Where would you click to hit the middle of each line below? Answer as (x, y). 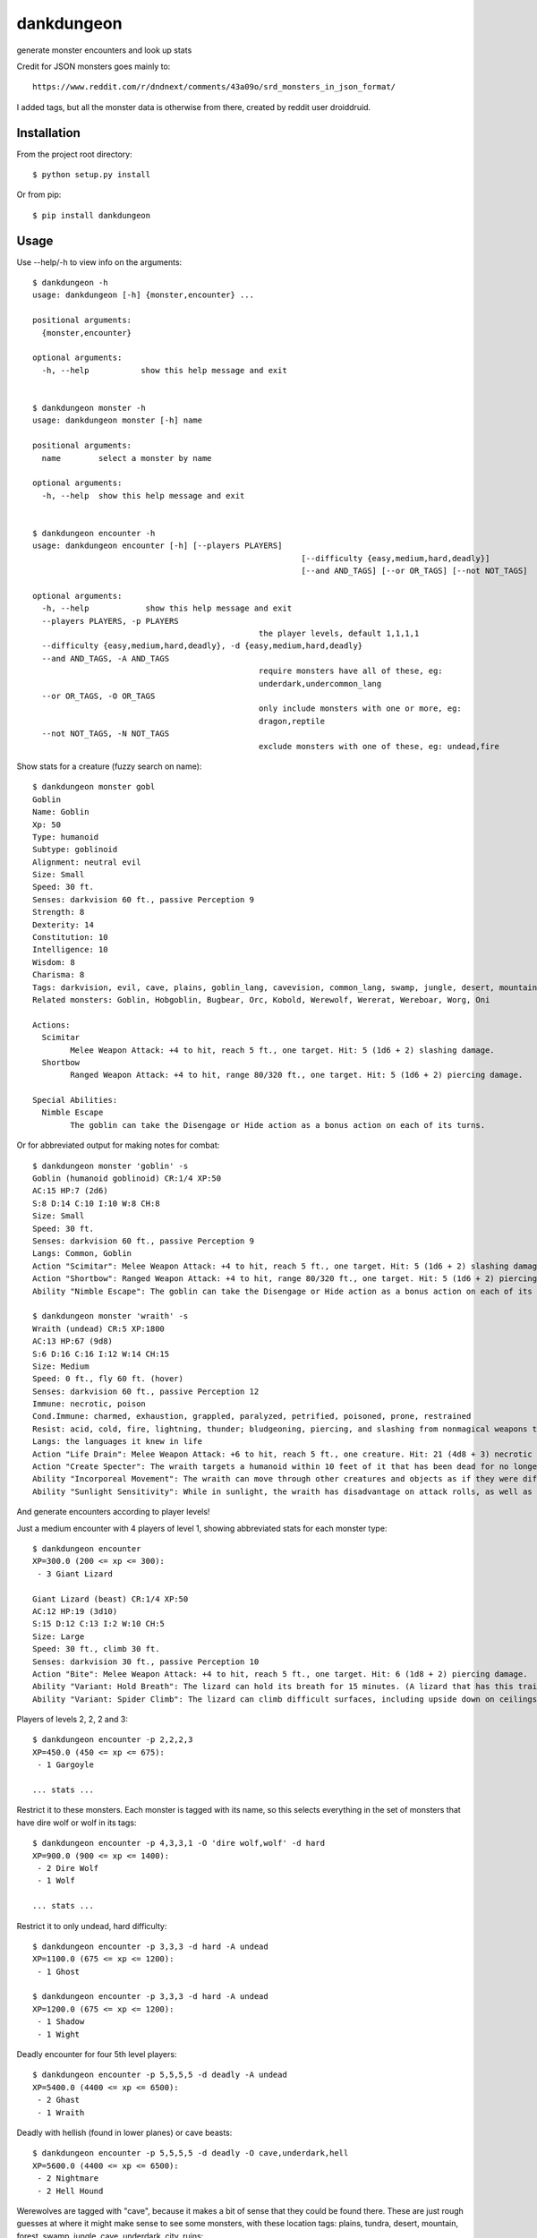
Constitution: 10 (70, 937)
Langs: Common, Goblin (82, 1254)
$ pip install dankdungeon (92, 215)
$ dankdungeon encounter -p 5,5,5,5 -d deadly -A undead (160, 2075)
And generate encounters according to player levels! (113, 1512)
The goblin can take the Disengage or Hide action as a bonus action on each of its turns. (278, 1125)
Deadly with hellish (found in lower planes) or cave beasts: (124, 2132)
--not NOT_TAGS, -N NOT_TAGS (106, 734)
